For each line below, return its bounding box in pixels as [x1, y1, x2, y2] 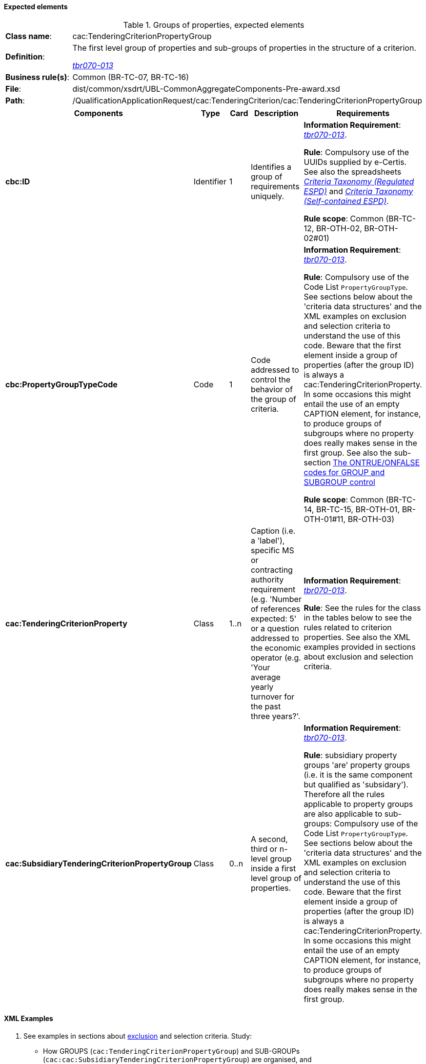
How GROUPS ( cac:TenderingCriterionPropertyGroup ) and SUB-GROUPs [43, 1046, 300, 1055]
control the [250, 374, 291, 384]
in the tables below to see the [304, 612, 412, 622]
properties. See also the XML [304, 632, 410, 642]
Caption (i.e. [250, 525, 296, 536]
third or [250, 843, 278, 854]
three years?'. [250, 711, 301, 721]
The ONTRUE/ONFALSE [333, 457, 420, 467]
